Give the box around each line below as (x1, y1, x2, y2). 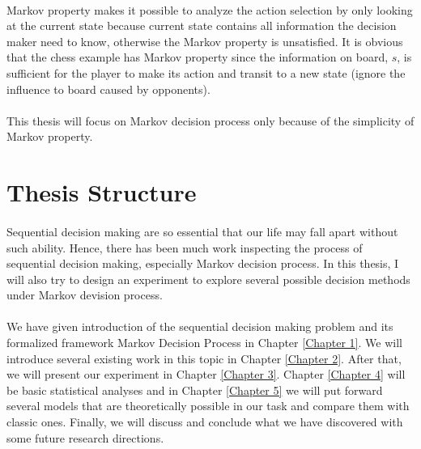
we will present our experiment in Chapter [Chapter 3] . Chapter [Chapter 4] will (6, 366, 406, 383)
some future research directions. (6, 429, 164, 446)
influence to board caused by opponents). (6, 80, 210, 97)
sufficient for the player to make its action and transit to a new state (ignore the (6, 64, 406, 81)
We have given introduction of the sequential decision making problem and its (6, 318, 393, 335)
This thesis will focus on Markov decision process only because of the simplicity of (6, 112, 415, 129)
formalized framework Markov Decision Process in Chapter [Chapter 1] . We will (6, 334, 402, 351)
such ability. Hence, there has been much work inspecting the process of (6, 239, 363, 256)
